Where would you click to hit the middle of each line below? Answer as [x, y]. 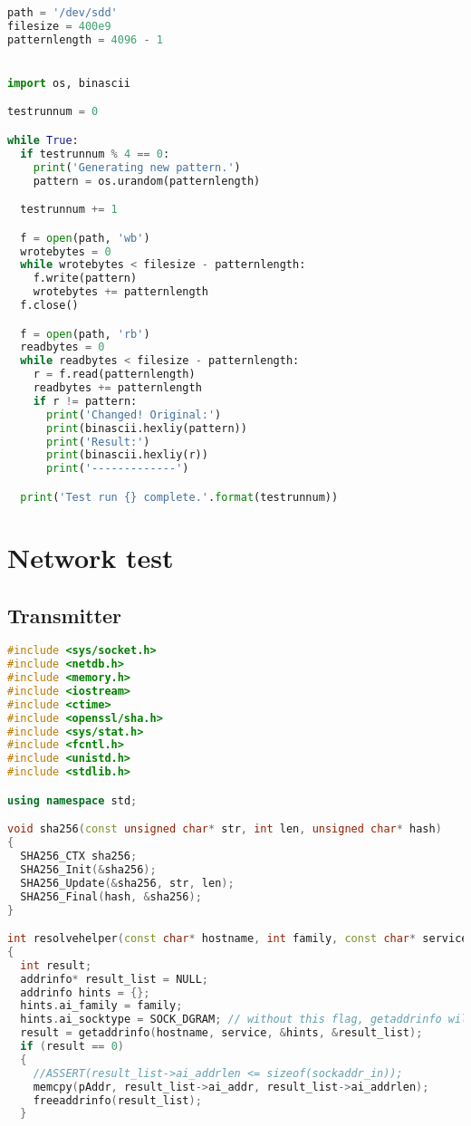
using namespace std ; [72, 800]
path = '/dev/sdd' [62, 13]
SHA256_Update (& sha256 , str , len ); [127, 883]
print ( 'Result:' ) [98, 442]
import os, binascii [69, 83]
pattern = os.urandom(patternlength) [147, 181]
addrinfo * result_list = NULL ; [114, 979]
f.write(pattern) [85, 279]
